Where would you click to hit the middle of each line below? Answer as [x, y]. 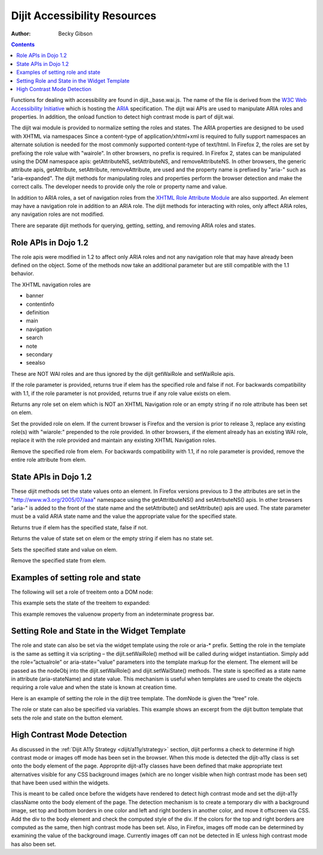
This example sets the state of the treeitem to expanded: [81, 603]
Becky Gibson [75, 34]
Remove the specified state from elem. [59, 560]
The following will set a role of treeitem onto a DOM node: [82, 592]
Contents [23, 44]
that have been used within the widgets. [60, 783]
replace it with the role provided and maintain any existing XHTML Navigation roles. [114, 440]
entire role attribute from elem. [49, 460]
